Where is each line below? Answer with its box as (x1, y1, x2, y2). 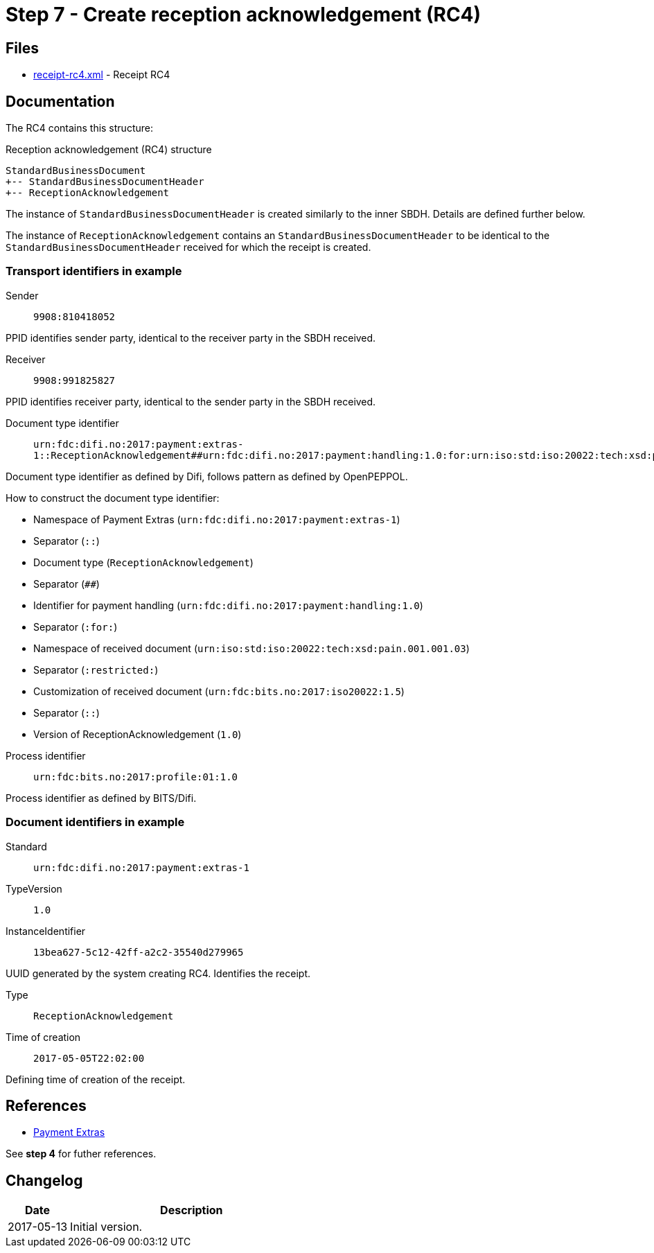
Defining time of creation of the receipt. (6, 1073, 186, 1085)
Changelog (6, 1171, 83, 1189)
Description (160, 1203, 223, 1218)
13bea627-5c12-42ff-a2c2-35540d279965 (33, 946, 244, 958)
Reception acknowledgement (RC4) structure (6, 143, 212, 156)
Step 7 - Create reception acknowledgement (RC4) (6, 3, 481, 26)
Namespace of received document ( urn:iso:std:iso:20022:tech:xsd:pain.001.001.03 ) (33, 642, 470, 654)
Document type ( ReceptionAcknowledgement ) (33, 556, 254, 568)
